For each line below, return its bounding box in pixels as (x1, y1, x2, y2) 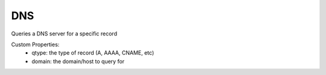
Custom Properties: (11, 41, 60, 48)
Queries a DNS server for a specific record (11, 30, 118, 37)
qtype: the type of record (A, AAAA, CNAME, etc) (31, 49, 154, 56)
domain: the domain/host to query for (31, 58, 125, 65)
